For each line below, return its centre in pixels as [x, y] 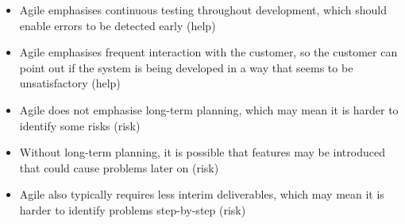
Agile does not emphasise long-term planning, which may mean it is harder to [209, 109]
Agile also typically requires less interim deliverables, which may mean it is [202, 194]
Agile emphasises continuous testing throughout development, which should [203, 10]
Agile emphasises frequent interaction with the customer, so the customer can [208, 52]
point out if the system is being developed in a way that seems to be [186, 67]
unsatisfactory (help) [70, 83]
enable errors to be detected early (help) [118, 25]
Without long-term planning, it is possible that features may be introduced [202, 152]
